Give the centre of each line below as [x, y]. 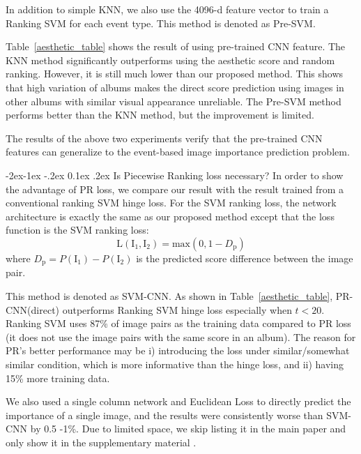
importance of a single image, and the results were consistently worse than [164, 415]
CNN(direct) [33, 309]
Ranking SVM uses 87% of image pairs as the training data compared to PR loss [178, 323]
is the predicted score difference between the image [245, 258]
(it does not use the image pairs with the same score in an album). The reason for [181, 336]
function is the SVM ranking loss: [77, 230]
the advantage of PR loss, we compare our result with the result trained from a [175, 189]
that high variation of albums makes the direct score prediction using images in [175, 87]
